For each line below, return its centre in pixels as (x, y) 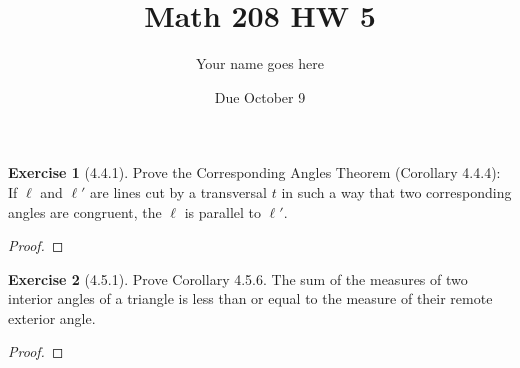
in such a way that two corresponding (396, 191)
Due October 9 (260, 96)
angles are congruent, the (85, 211)
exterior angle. (52, 317)
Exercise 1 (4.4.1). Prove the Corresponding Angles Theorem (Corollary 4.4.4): (254, 172)
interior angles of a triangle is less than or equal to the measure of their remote (250, 298)
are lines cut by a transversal (179, 191)
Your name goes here (260, 63)
